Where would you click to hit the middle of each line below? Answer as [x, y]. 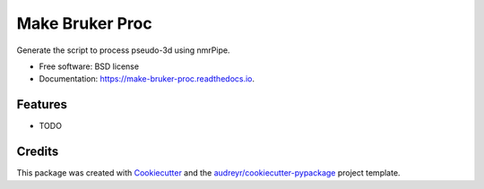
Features [42, 104]
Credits [38, 152]
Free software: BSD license [89, 66]
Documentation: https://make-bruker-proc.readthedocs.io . [147, 79]
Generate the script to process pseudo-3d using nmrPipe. [123, 50]
